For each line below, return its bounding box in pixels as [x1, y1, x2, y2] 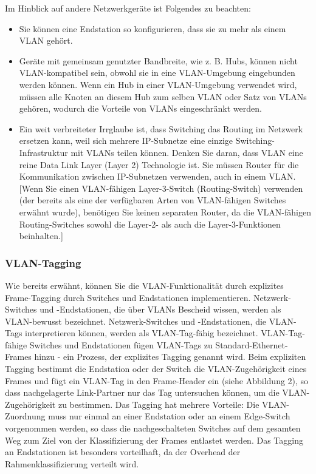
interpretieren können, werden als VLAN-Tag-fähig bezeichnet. [25, 327, 258, 339]
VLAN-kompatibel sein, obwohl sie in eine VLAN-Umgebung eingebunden [19, 66, 295, 79]
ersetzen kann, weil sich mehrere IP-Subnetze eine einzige [19, 134, 233, 147]
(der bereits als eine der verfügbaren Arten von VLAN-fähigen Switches [19, 194, 286, 206]
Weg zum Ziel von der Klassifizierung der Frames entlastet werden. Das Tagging [5, 433, 303, 446]
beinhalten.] [19, 229, 63, 242]
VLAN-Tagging [5, 255, 81, 270]
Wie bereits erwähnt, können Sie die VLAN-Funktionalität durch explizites [5, 279, 284, 291]
